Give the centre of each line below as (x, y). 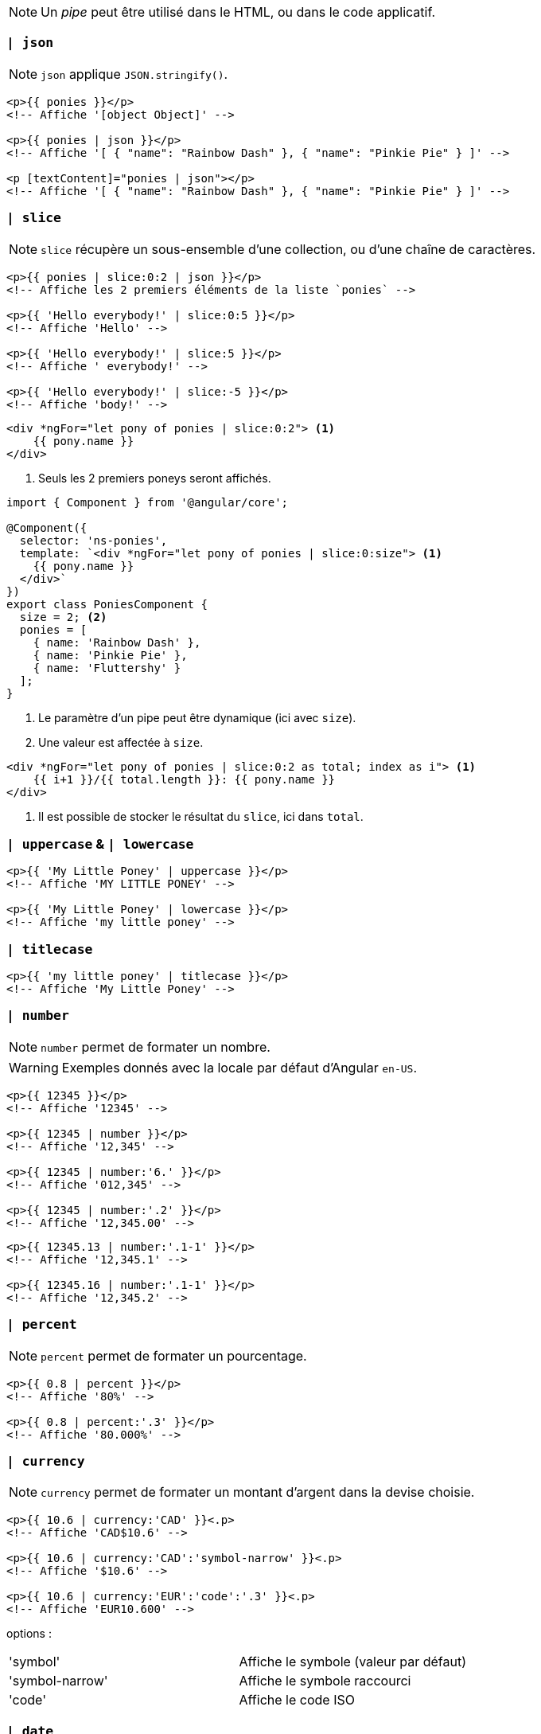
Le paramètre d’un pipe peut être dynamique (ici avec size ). (197, 717)
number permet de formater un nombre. (156, 1047)
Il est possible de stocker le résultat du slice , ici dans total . (201, 816)
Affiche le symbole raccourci (325, 1681)
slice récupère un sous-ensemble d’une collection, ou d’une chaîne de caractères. (288, 249)
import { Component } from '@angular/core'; (148, 502)
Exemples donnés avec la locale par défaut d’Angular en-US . (239, 1067)
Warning (34, 1067)
